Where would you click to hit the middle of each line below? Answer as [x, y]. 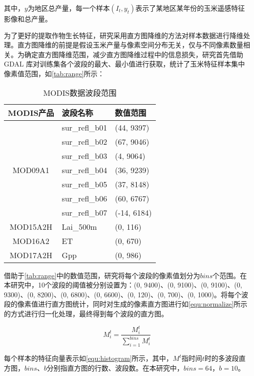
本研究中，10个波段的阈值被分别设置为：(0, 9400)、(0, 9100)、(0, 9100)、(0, [123, 285]
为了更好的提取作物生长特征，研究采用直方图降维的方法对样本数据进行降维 [124, 35]
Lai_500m [79, 226]
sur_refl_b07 [85, 212]
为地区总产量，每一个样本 [69, 8]
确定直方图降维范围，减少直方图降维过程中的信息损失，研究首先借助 [134, 54]
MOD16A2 [31, 241]
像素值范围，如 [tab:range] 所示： [54, 73]
